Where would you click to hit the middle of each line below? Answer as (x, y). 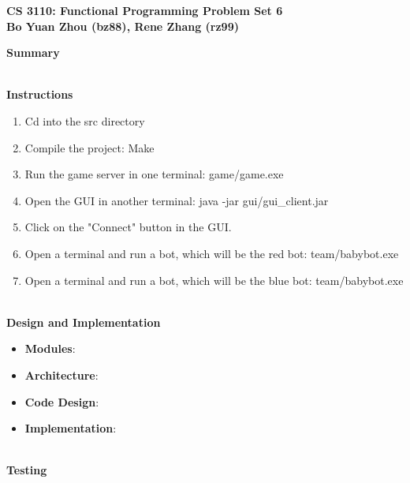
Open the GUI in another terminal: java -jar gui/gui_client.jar (177, 200)
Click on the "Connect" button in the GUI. (128, 227)
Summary (33, 52)
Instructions (40, 94)
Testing (27, 470)
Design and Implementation (84, 322)
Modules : (50, 348)
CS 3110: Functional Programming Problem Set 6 (145, 10)
